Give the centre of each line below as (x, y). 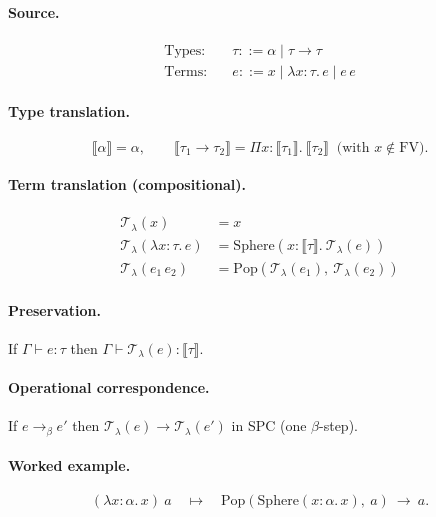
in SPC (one (269, 425)
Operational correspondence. (109, 386)
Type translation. (69, 111)
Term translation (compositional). (127, 184)
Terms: (186, 71)
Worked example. (69, 465)
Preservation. (55, 309)
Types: (185, 50)
